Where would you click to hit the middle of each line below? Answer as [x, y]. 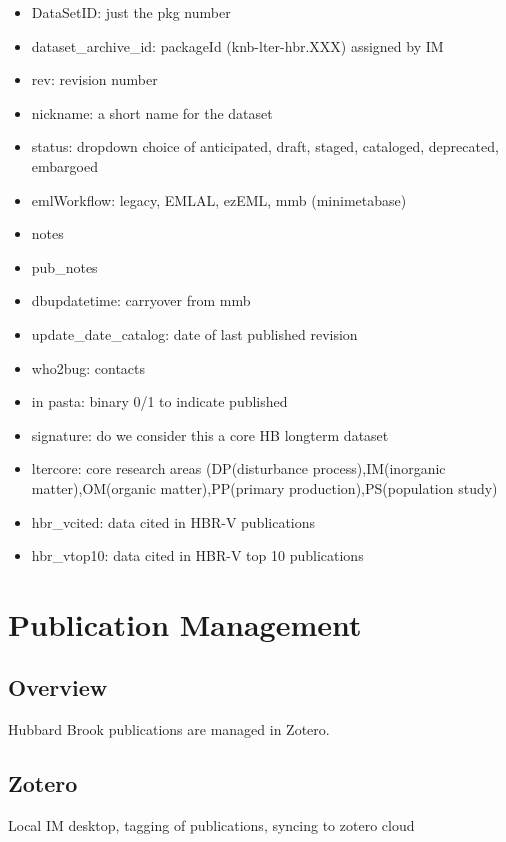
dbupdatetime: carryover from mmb [141, 300]
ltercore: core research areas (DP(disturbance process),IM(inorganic [238, 468]
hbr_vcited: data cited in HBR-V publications [173, 521]
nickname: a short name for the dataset [152, 112]
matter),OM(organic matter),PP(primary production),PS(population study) [264, 487]
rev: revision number [94, 79]
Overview [58, 687]
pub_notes [64, 266]
